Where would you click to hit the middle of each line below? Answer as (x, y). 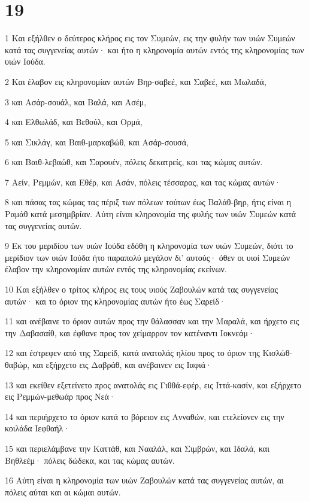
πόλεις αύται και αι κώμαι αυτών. (63, 492)
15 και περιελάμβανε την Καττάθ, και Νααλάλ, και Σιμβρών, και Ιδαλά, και (137, 448)
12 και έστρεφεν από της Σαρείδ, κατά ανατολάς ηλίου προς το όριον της (132, 353)
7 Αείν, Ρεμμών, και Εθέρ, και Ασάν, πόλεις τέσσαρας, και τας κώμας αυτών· (143, 182)
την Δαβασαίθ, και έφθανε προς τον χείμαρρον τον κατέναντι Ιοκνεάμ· (130, 332)
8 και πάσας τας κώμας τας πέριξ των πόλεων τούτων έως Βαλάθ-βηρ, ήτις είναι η (148, 202)
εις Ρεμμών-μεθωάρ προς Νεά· (60, 396)
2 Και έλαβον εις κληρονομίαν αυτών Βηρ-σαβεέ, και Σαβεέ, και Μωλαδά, (136, 81)
